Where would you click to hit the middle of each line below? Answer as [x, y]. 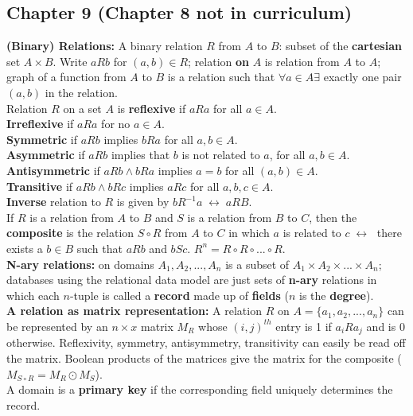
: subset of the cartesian [340, 46]
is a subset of [257, 264]
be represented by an [57, 326]
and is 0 [386, 326]
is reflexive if [152, 108]
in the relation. [81, 92]
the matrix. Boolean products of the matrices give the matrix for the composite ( [204, 358]
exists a [25, 248]
